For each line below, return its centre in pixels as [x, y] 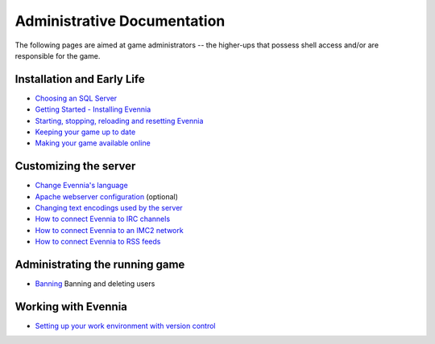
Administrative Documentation [120, 21]
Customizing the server [75, 166]
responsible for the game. [58, 55]
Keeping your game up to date [85, 132]
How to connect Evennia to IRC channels [103, 219]
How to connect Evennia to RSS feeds [98, 242]
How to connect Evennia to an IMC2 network [110, 230]
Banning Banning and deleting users [95, 284]
